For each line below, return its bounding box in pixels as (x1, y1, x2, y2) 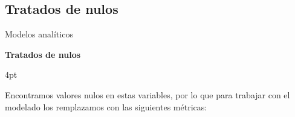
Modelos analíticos (5, 28, 73, 40)
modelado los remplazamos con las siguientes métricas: (5, 100, 207, 113)
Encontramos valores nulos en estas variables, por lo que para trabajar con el (5, 88, 290, 101)
